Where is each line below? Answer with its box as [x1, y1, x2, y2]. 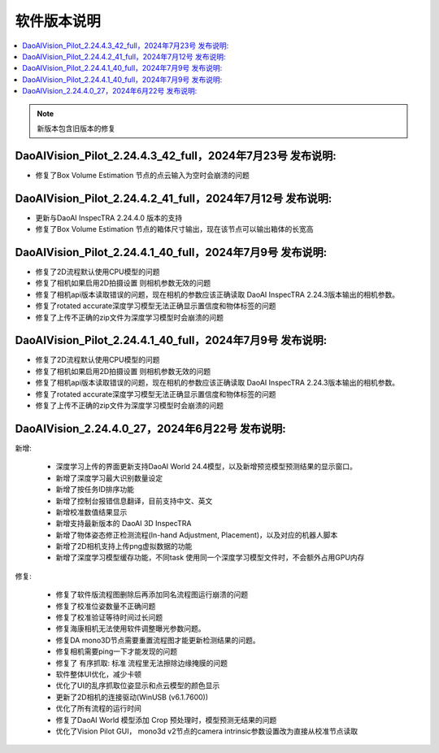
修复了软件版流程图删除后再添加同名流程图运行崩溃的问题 [55, 590, 248, 599]
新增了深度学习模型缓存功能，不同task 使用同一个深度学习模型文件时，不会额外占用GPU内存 [55, 553, 365, 563]
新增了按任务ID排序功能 [55, 485, 134, 494]
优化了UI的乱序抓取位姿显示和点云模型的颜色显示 [55, 681, 220, 690]
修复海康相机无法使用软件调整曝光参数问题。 [55, 624, 206, 633]
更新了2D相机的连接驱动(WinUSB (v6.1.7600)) [55, 692, 209, 702]
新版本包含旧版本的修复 [37, 123, 115, 133]
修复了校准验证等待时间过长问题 [55, 612, 163, 622]
